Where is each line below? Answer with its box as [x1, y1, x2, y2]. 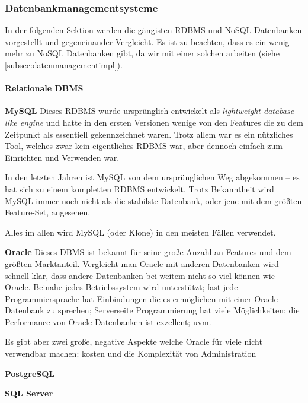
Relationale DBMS [5, 82, 84, 94]
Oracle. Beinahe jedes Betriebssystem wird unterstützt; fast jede [5, 281, 238, 293]
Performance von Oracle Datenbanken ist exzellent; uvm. [5, 315, 211, 328]
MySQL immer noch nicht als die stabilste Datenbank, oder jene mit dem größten [5, 194, 302, 207]
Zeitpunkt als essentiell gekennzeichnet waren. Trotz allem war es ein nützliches [5, 128, 293, 140]
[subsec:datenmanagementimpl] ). [5, 59, 123, 71]
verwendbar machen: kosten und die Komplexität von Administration [5, 347, 256, 360]
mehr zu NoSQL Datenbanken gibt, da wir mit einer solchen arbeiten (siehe [5, 47, 280, 59]
